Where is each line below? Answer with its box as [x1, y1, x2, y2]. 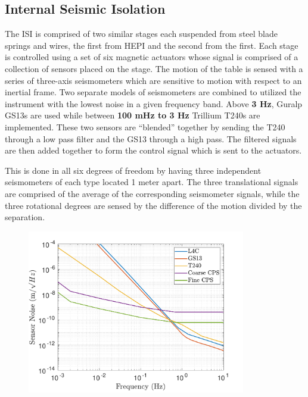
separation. [5, 211, 45, 223]
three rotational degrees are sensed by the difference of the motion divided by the [5, 199, 302, 211]
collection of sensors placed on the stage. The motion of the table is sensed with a [5, 62, 303, 74]
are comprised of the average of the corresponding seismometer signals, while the [5, 187, 300, 199]
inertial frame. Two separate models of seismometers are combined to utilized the [5, 86, 301, 98]
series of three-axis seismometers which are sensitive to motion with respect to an [5, 74, 302, 86]
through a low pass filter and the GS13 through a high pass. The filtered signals [5, 132, 297, 145]
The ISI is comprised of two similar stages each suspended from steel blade [5, 27, 278, 40]
